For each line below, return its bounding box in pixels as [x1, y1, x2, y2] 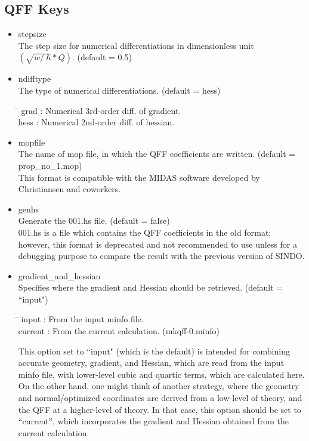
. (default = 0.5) [72, 51, 132, 63]
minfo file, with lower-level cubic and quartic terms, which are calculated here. [18, 368, 305, 380]
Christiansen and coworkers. [18, 183, 121, 195]
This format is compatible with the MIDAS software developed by [18, 171, 260, 183]
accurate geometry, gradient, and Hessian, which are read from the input [18, 356, 285, 369]
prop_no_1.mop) [18, 159, 82, 171]
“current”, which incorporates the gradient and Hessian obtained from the [18, 415, 289, 427]
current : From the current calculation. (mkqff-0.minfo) [18, 325, 220, 337]
